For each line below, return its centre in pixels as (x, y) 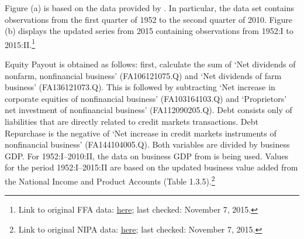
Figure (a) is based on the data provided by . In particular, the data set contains (149, 8)
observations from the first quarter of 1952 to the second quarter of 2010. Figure (148, 19)
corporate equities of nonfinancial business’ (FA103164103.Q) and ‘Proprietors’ (146, 98)
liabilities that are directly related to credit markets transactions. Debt (132, 121)
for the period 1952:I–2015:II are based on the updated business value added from (151, 167)
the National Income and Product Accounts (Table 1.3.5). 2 (110, 180)
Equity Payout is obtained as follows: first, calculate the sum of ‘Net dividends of (150, 64)
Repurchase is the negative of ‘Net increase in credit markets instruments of (141, 133)
